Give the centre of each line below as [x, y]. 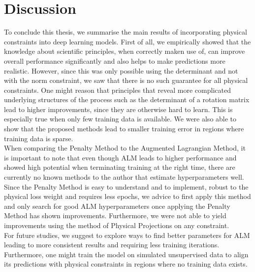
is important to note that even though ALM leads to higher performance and [120, 157]
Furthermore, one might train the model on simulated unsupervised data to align [126, 254]
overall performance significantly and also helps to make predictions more [115, 60]
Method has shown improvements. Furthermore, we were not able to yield [115, 215]
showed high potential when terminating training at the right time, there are [120, 167]
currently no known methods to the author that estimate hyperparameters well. [124, 177]
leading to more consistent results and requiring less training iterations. [112, 245]
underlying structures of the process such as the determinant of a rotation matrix [127, 99]
